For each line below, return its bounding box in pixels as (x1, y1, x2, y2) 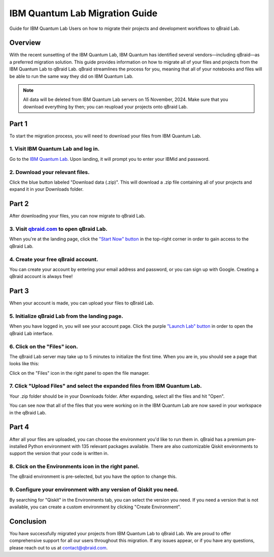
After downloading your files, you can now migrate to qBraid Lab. (9, 213, 146, 219)
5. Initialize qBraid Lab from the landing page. (9, 312, 124, 320)
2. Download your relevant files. (9, 168, 90, 176)
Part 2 (9, 199, 29, 208)
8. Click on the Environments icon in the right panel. (9, 463, 140, 470)
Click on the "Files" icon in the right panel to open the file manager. (9, 370, 150, 376)
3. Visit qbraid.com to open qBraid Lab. (9, 226, 108, 233)
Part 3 (9, 287, 29, 295)
